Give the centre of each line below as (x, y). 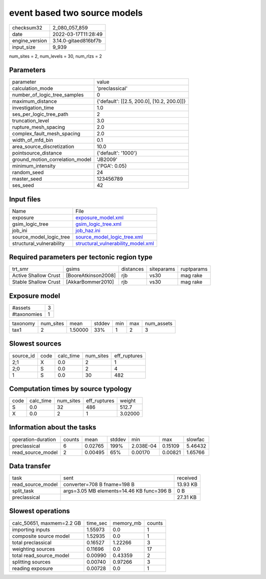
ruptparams (194, 269)
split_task (23, 491)
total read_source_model (41, 555)
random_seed (28, 172)
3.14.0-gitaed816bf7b (77, 40)
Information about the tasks (53, 428)
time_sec (97, 523)
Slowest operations (39, 511)
